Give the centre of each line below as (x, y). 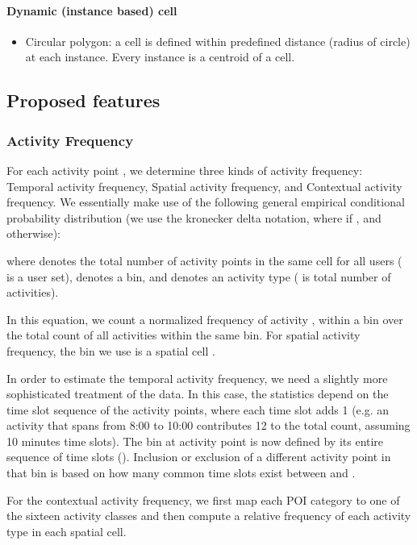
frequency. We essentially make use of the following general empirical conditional (206, 202)
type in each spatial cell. (67, 531)
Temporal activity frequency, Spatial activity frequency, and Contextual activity (204, 186)
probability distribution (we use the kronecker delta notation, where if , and (194, 217)
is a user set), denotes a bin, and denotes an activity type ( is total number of (199, 276)
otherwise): (34, 233)
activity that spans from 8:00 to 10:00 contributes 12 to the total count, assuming (208, 425)
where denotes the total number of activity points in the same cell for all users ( (204, 260)
